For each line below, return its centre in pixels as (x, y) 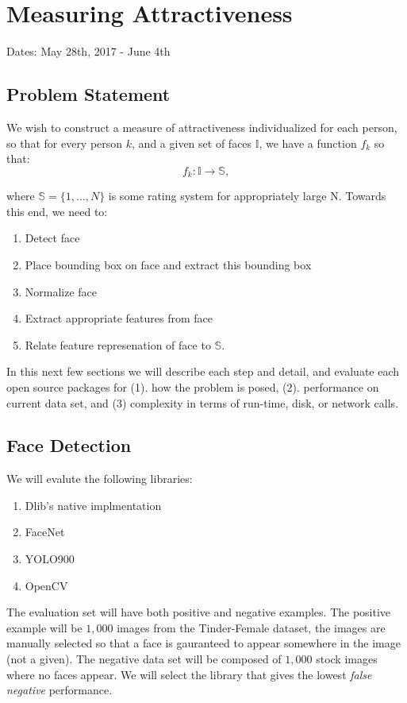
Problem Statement (88, 94)
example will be (44, 627)
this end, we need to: (57, 211)
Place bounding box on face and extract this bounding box (168, 264)
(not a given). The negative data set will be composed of (144, 659)
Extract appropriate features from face (119, 318)
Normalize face (61, 291)
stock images (347, 659)
